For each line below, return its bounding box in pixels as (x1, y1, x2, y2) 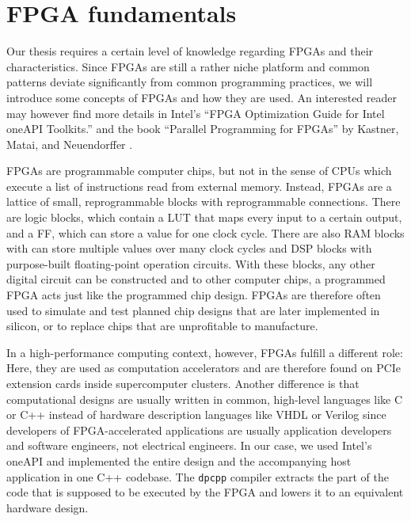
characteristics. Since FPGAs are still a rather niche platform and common (6, 58, 370, 74)
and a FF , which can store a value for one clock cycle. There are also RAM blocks (6, 224, 405, 241)
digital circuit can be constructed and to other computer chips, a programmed (6, 271, 386, 287)
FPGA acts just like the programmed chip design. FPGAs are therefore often (6, 287, 381, 303)
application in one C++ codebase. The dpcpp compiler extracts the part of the (6, 468, 389, 485)
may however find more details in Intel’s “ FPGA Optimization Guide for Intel (6, 105, 385, 121)
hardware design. (6, 499, 89, 515)
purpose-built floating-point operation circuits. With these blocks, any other (6, 255, 375, 272)
